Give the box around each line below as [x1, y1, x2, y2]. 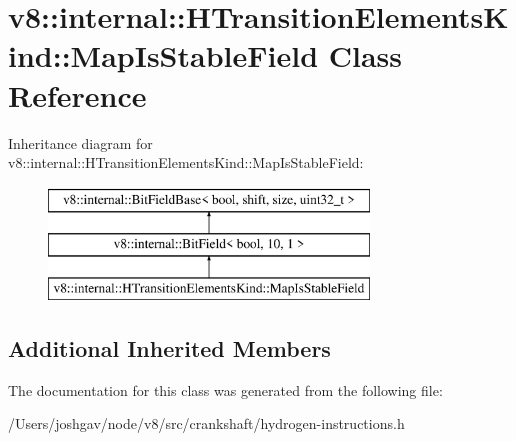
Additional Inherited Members [8, 333, 331, 364]
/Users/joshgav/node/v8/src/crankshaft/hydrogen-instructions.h [8, 413, 405, 434]
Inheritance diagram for [8, 132, 153, 153]
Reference [8, 74, 147, 115]
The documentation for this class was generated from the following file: [8, 379, 443, 400]
